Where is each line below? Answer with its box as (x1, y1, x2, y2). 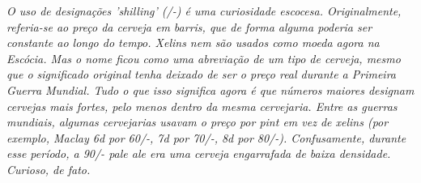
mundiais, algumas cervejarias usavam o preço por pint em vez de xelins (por (6, 113, 389, 130)
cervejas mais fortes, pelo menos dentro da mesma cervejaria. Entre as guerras (6, 97, 398, 114)
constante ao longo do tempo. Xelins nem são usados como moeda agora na (6, 34, 380, 51)
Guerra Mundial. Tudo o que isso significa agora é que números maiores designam (6, 81, 415, 98)
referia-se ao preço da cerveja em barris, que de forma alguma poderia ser (6, 18, 372, 35)
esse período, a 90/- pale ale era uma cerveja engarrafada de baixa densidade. (6, 145, 391, 162)
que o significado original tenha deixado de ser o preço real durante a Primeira (6, 66, 397, 83)
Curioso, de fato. (6, 160, 91, 177)
